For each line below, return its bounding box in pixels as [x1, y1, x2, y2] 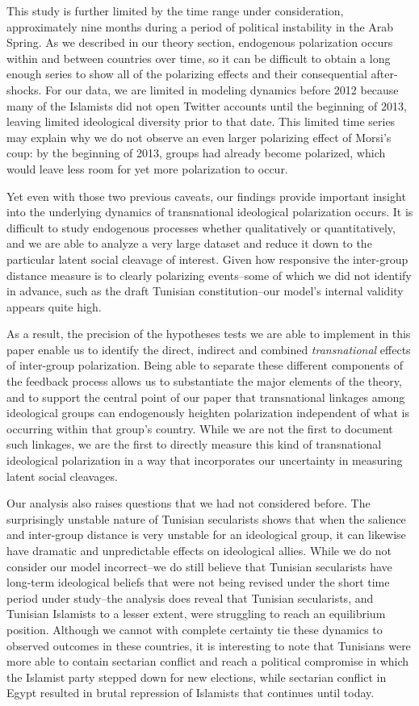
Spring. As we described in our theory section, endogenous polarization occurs [6, 34, 393, 51]
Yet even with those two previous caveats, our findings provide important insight [6, 187, 406, 204]
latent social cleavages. [6, 467, 118, 484]
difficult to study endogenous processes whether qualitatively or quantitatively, [6, 219, 396, 236]
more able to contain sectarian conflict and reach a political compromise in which [6, 653, 409, 670]
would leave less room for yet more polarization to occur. [6, 160, 288, 177]
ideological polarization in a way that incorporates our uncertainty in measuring [6, 452, 403, 469]
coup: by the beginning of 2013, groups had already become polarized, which [6, 144, 386, 161]
